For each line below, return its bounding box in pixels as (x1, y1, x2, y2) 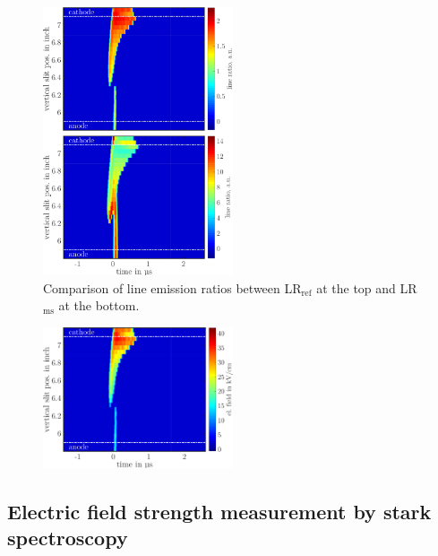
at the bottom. (58, 296, 140, 315)
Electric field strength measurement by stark (7, 497, 432, 525)
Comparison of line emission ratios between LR (43, 278, 302, 297)
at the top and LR (316, 278, 417, 297)
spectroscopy (7, 523, 128, 551)
